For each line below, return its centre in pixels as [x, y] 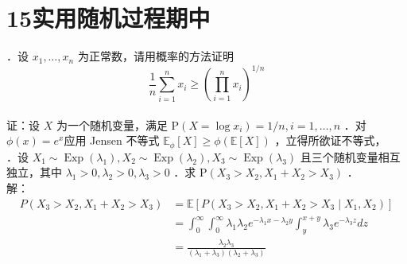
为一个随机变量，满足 [112, 124]
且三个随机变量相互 [350, 156]
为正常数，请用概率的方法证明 [155, 56]
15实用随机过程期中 [109, 18]
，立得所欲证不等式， [330, 140]
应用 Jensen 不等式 [112, 140]
